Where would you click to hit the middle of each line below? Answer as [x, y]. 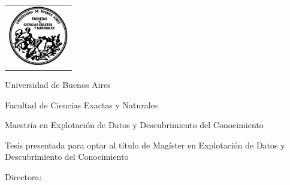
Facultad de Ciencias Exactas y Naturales [81, 104]
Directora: [23, 177]
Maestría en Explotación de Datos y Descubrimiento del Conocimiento [134, 125]
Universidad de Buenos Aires [58, 85]
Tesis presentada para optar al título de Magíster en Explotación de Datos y [145, 145]
